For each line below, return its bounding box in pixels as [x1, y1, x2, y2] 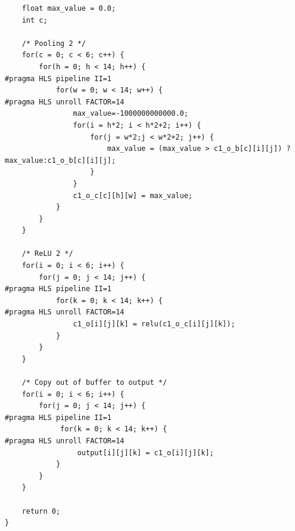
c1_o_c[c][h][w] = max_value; [73, 191, 192, 200]
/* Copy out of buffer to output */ [21, 378, 167, 387]
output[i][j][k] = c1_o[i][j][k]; [77, 448, 214, 457]
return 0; [21, 507, 61, 515]
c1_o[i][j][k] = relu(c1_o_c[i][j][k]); [73, 320, 235, 329]
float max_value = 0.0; [21, 4, 116, 13]
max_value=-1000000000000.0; [73, 109, 188, 118]
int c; [21, 16, 48, 24]
